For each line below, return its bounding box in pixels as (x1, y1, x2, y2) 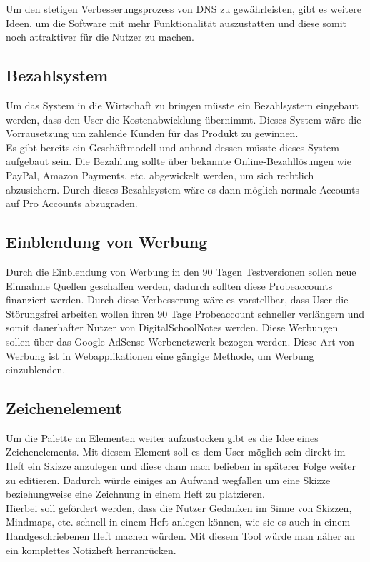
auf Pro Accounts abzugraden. (6, 196, 138, 211)
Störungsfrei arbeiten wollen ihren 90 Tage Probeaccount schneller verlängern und (6, 306, 364, 321)
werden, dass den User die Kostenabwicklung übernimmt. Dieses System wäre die (6, 111, 361, 126)
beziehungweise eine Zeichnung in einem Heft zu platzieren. (6, 486, 265, 501)
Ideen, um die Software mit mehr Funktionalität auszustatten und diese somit (6, 15, 346, 30)
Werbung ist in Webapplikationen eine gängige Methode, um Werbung (6, 348, 314, 363)
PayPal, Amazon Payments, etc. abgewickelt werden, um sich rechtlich (6, 167, 314, 182)
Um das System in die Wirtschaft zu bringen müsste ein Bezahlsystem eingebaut (6, 97, 359, 112)
